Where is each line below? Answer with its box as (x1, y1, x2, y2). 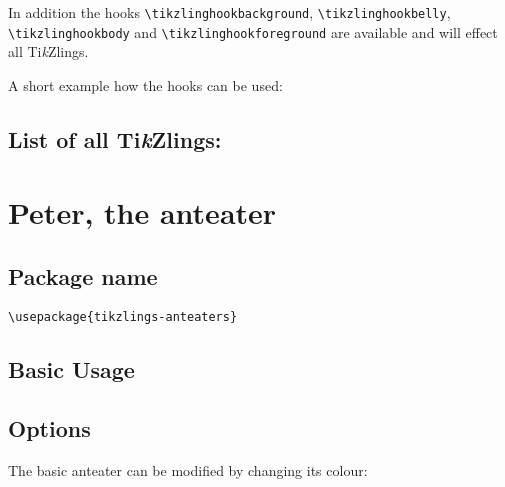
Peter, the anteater (8, 192, 277, 233)
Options (8, 412, 91, 443)
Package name (8, 261, 158, 292)
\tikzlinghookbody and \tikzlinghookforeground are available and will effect (8, 21, 498, 42)
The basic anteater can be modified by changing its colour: (8, 459, 368, 480)
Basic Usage (8, 353, 135, 384)
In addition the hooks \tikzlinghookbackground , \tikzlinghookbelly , (8, 2, 451, 22)
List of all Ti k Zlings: (8, 123, 222, 154)
